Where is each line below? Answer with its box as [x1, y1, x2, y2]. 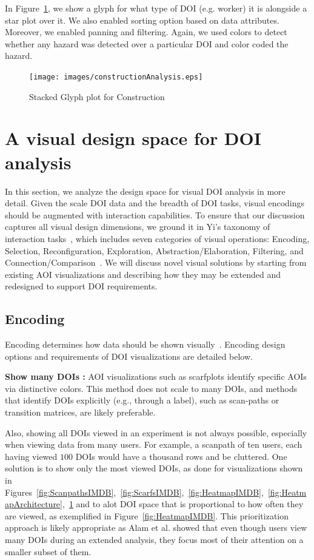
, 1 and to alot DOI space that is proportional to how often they [62, 498, 304, 510]
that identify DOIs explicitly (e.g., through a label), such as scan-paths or [5, 394, 279, 407]
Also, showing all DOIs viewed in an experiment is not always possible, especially [5, 426, 307, 439]
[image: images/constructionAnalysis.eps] [29, 72, 203, 81]
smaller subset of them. [5, 545, 92, 558]
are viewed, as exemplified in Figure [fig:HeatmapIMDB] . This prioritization [5, 509, 289, 522]
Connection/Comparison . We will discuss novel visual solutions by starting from [5, 256, 307, 269]
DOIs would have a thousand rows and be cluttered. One [75, 450, 287, 462]
